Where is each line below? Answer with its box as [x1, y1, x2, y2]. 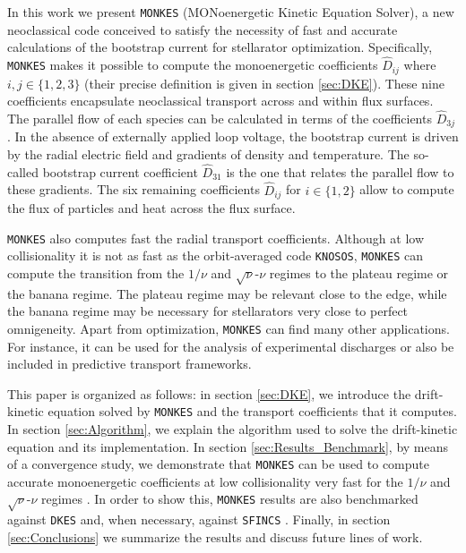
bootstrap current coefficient [42, 162, 198, 181]
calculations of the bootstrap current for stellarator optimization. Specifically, [7, 38, 433, 56]
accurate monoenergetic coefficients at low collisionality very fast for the [7, 472, 403, 490]
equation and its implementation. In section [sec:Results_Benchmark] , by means [7, 437, 449, 455]
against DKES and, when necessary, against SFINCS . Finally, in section [7, 510, 391, 529]
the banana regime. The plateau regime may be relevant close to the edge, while [7, 284, 447, 302]
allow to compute [359, 180, 454, 199]
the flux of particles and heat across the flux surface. [7, 199, 296, 217]
